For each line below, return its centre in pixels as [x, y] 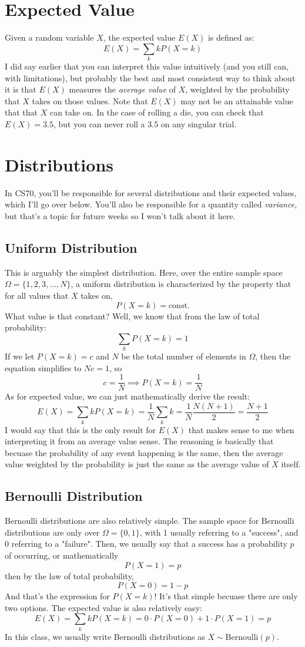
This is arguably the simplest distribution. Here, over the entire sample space [144, 272]
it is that [21, 89]
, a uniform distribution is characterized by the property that [181, 284]
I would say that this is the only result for [81, 429]
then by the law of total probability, [69, 575]
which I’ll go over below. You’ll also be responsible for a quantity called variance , [151, 204]
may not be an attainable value [237, 100]
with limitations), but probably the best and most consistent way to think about [150, 77]
